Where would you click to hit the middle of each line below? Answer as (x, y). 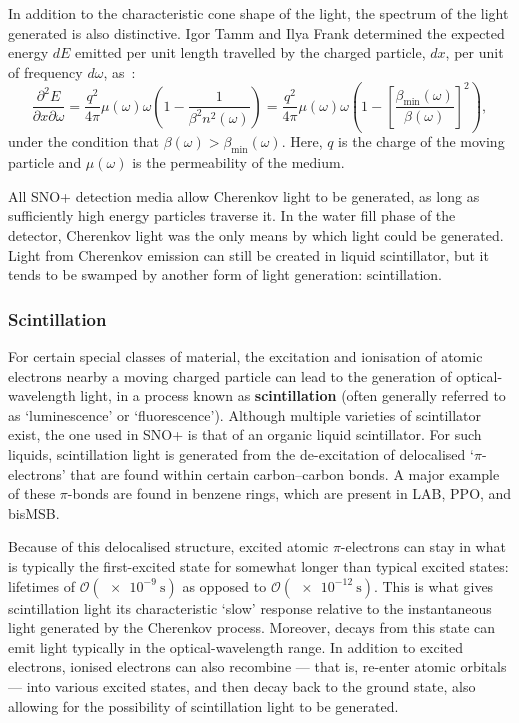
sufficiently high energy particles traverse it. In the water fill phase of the (232, 215)
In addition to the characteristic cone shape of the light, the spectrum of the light (258, 13)
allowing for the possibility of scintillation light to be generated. (203, 705)
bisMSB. (34, 512)
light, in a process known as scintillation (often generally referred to (293, 395)
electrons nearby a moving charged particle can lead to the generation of (230, 375)
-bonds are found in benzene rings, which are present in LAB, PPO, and (289, 493)
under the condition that (83, 141)
